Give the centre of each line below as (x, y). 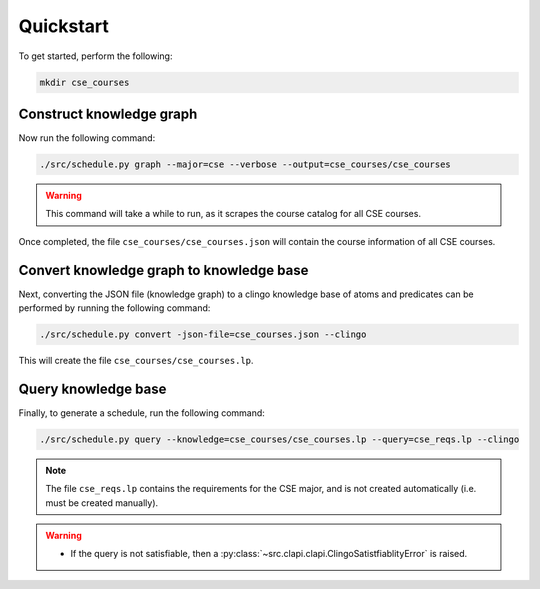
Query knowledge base (92, 388)
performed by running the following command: (114, 308)
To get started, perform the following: (95, 56)
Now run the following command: (87, 138)
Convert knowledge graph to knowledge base (163, 270)
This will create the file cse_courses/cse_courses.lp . (136, 361)
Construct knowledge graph (108, 113)
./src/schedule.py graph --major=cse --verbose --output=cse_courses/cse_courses (245, 164)
